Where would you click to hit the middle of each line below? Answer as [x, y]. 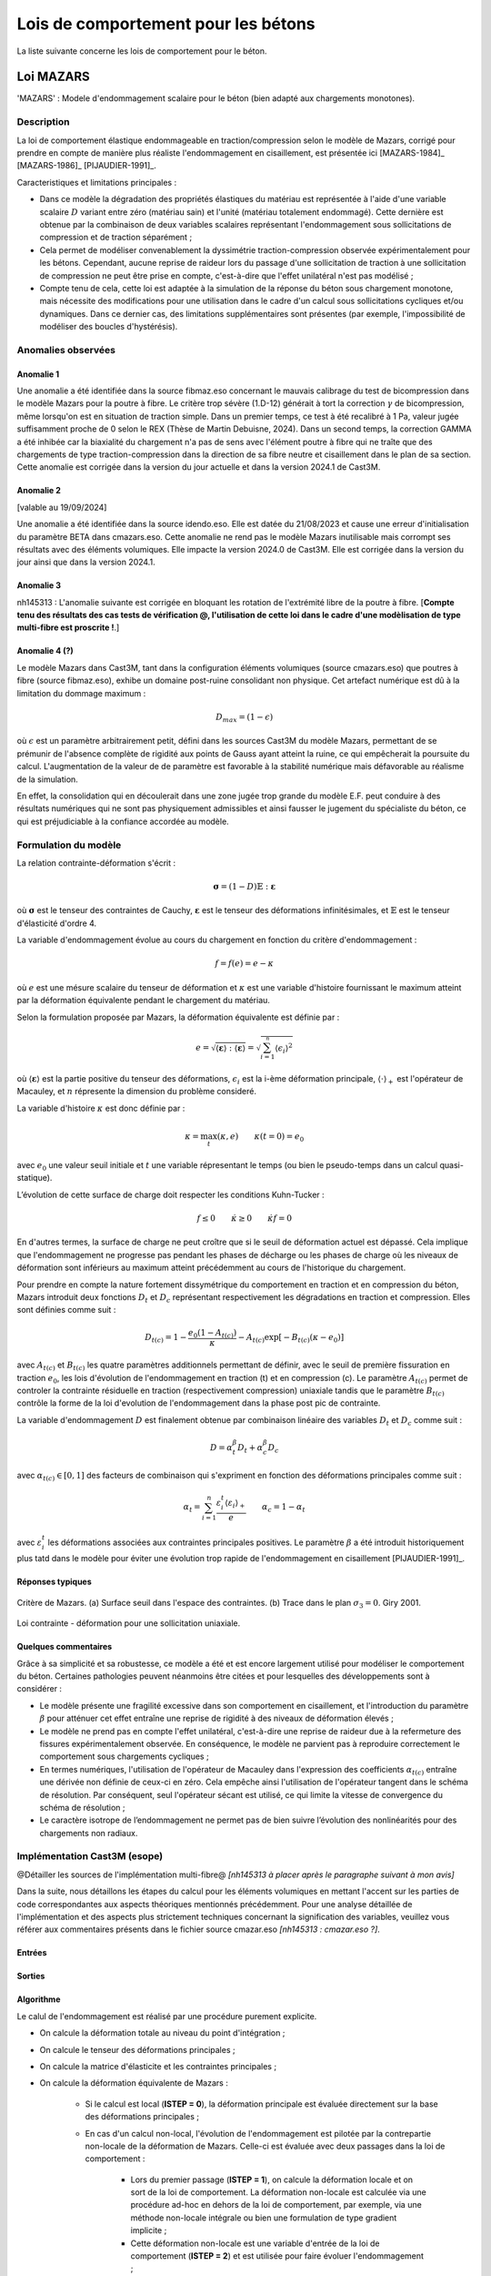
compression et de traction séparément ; [116, 238]
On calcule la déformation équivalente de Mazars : [134, 2083]
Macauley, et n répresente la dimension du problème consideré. [136, 1092]
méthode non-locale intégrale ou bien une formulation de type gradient [264, 2218]
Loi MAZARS [53, 77]
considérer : [40, 1689]
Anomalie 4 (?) [45, 651]
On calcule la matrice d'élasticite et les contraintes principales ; [158, 2066]
